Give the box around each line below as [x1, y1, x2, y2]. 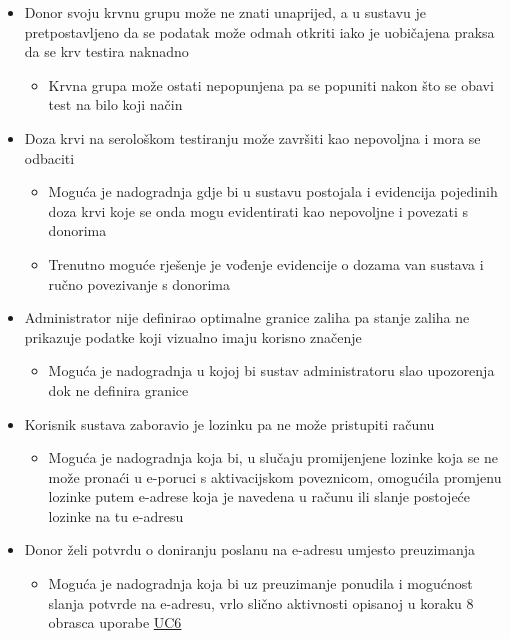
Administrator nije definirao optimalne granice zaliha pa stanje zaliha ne [24, 307, 470, 328]
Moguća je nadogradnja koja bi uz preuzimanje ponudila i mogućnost [48, 573, 473, 594]
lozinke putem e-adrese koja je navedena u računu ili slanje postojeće [48, 486, 471, 507]
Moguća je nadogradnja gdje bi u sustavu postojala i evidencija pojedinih [48, 181, 498, 202]
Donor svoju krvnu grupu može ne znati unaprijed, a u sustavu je [24, 2, 426, 22]
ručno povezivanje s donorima [48, 273, 230, 294]
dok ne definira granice [48, 379, 189, 400]
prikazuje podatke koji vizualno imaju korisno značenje [24, 326, 362, 347]
